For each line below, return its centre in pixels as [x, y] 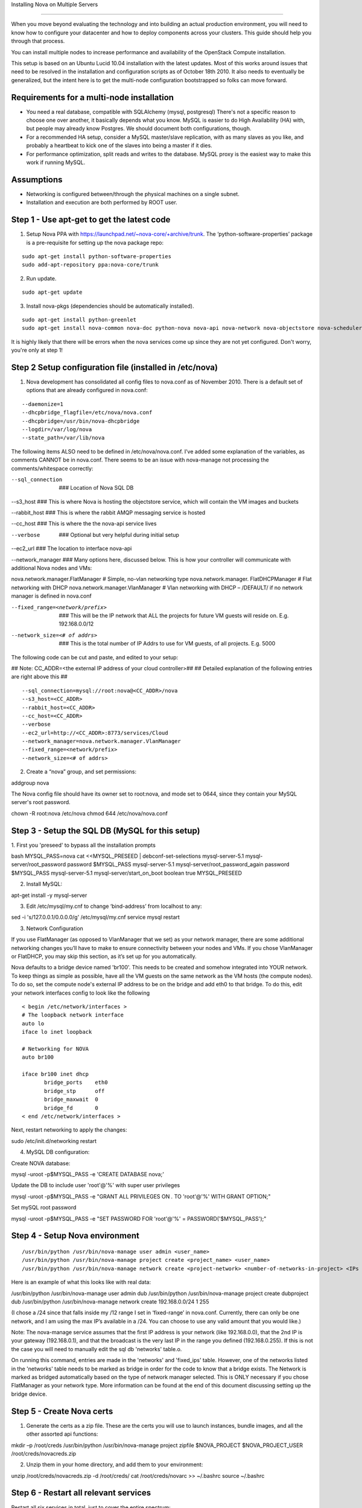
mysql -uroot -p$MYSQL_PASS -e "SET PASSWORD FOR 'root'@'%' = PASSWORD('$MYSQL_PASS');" [139, 1218]
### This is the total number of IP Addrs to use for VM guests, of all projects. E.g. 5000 [167, 644]
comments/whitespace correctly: [52, 468]
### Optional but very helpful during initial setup [119, 534]
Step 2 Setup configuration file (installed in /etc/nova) [115, 367]
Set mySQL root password [44, 1208]
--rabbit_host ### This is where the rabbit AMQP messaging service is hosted [108, 513]
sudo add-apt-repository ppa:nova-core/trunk [91, 265]
